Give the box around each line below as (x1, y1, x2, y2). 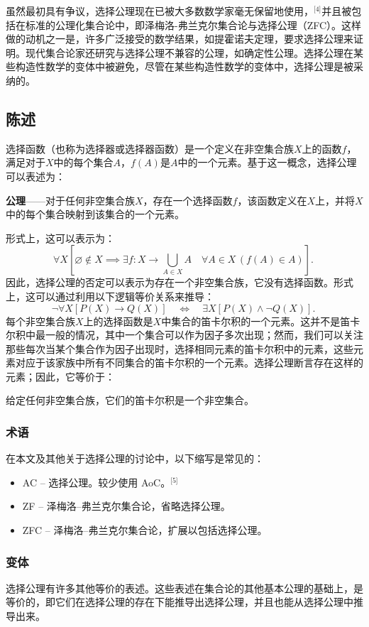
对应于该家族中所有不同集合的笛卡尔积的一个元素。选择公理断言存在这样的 (15, 355, 363, 370)
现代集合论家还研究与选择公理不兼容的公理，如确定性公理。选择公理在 (25, 45, 353, 60)
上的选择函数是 (83, 313, 153, 328)
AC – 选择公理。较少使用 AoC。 (22, 474, 171, 489)
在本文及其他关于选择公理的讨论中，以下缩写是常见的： (6, 451, 264, 466)
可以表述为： (6, 168, 65, 183)
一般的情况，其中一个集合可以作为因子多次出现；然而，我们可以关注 (45, 327, 363, 342)
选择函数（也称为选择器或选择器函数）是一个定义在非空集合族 (6, 141, 294, 156)
